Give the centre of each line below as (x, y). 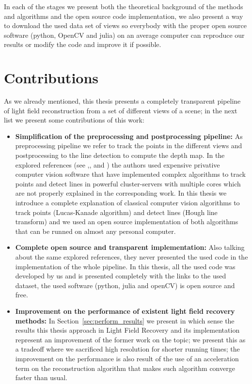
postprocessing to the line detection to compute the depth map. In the (120, 155)
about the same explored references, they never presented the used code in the (132, 257)
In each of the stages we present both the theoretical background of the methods (124, 6)
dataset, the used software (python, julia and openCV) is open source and (125, 285)
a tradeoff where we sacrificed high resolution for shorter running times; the (127, 349)
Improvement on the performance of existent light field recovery (125, 311)
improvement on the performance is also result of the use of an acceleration (127, 358)
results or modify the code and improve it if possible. (83, 44)
